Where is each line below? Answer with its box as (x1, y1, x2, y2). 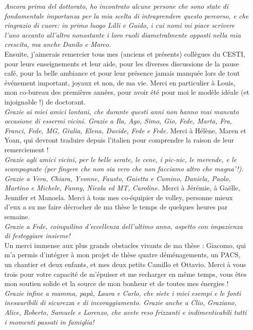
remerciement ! (4, 144, 49, 154)
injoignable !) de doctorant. (4, 96, 86, 106)
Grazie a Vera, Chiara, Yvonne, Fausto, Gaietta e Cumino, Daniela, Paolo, (4, 173, 231, 183)
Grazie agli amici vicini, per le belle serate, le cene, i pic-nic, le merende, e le (4, 154, 237, 164)
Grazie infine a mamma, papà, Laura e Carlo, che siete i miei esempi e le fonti (4, 288, 241, 298)
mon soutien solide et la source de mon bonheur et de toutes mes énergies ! (4, 278, 229, 289)
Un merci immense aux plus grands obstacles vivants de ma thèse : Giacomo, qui (4, 240, 246, 250)
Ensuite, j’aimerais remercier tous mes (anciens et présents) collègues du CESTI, (4, 48, 245, 59)
